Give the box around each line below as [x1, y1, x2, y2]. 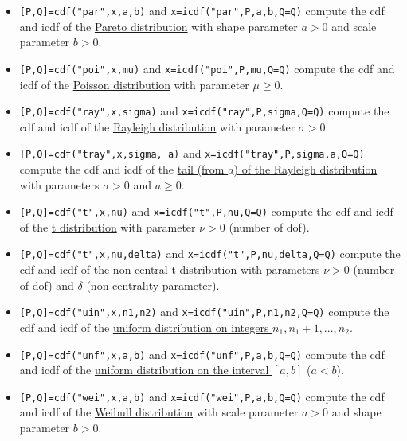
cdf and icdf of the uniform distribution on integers [19, 318, 269, 335]
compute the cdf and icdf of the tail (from [19, 161, 225, 177]
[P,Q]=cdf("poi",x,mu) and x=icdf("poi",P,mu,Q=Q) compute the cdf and [19, 60, 395, 76]
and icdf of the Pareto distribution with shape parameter [19, 18, 298, 34]
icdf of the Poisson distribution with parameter [19, 76, 249, 92]
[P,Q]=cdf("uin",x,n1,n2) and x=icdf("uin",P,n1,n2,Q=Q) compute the [19, 303, 389, 320]
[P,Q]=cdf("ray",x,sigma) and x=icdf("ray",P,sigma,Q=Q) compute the [19, 103, 389, 119]
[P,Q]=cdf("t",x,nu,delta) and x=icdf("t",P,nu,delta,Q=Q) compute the [19, 245, 401, 262]
